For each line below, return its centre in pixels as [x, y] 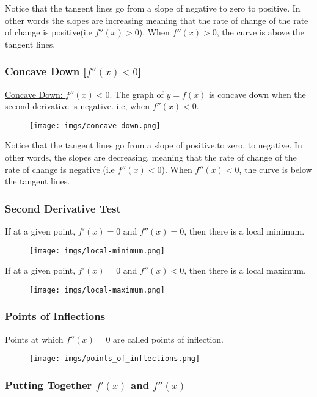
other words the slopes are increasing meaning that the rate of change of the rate [157, 20]
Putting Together [49, 384]
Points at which [34, 339]
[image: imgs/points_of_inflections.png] [115, 359]
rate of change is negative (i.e [60, 169]
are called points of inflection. [169, 339]
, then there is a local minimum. [244, 231]
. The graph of [137, 94]
